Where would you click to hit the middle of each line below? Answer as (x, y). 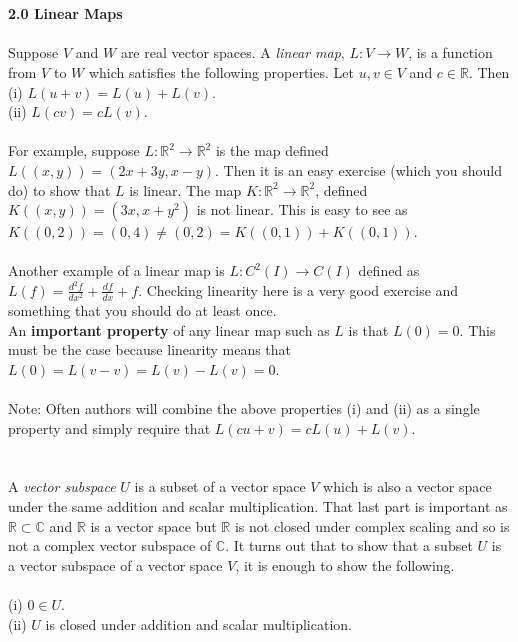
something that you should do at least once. (142, 310)
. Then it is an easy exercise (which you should (358, 169)
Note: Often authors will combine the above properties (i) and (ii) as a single (244, 408)
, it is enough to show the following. (345, 564)
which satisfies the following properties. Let (221, 71)
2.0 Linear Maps (65, 13)
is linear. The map (185, 189)
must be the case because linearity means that (150, 349)
